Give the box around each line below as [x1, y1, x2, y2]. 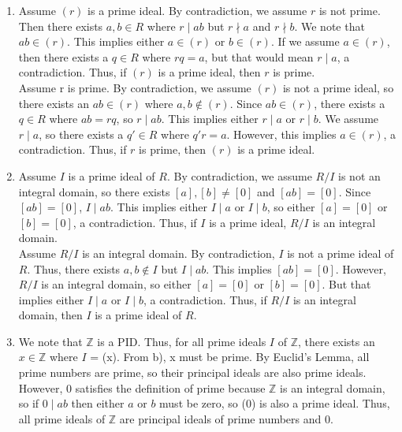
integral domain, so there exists [18, 183, 170, 199]
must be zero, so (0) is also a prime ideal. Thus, [159, 395, 390, 412]
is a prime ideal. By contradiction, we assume [87, 2, 307, 18]
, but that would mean [204, 48, 314, 65]
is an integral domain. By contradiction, [82, 244, 275, 261]
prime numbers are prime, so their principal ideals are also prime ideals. [18, 364, 367, 381]
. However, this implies [226, 125, 337, 142]
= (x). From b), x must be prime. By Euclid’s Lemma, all [90, 348, 370, 365]
